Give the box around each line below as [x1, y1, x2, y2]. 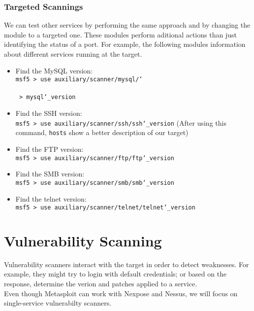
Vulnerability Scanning [4, 230, 162, 250]
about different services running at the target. [4, 49, 142, 59]
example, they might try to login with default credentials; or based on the [4, 269, 227, 279]
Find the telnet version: [15, 193, 87, 204]
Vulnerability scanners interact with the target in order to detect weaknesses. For [4, 259, 249, 269]
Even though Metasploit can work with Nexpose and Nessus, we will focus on [4, 288, 238, 298]
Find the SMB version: [15, 169, 85, 179]
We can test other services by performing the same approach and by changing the [4, 20, 251, 30]
